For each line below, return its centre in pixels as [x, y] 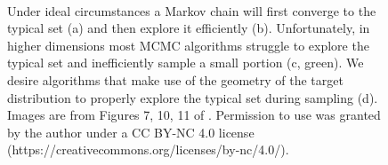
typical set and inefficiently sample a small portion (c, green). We [186, 63]
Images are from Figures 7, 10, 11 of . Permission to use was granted [194, 115]
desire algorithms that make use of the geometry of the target [175, 79]
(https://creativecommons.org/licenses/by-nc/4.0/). [148, 149]
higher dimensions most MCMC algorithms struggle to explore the [188, 45]
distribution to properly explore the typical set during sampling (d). [193, 97]
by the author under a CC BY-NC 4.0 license [131, 132]
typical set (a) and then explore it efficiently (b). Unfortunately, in [189, 28]
